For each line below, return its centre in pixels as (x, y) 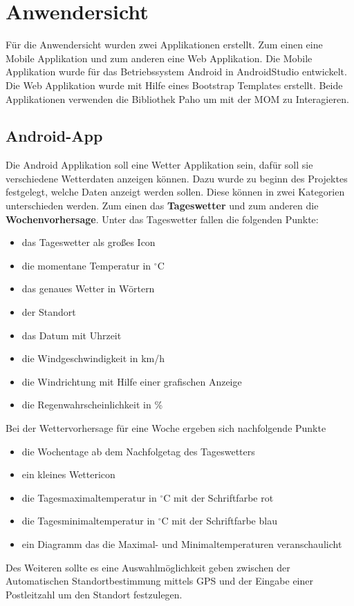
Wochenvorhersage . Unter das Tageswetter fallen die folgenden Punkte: (162, 219)
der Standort (49, 312)
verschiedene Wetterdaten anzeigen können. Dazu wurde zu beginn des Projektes (177, 178)
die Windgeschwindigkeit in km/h (93, 358)
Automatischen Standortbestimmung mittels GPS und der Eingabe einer (159, 581)
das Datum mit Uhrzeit (72, 335)
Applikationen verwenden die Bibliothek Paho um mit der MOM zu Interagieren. (177, 98)
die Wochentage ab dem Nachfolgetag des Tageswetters (138, 451)
